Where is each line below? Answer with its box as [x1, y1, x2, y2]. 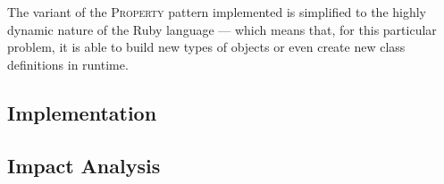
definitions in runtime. [7, 54, 129, 73]
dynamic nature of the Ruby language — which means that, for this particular [7, 20, 437, 38]
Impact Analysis [7, 151, 161, 179]
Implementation [7, 98, 157, 126]
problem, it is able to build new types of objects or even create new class [7, 38, 406, 56]
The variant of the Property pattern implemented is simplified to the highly [7, 3, 427, 21]
